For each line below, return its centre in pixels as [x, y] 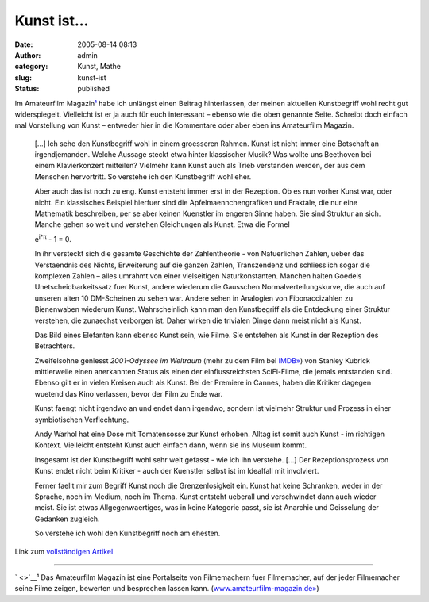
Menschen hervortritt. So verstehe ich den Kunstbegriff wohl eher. [143, 176]
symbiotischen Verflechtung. [82, 420]
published [94, 89]
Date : [24, 44]
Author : [28, 55]
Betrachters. [55, 346]
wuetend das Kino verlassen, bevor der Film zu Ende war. [129, 393]
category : [31, 67]
